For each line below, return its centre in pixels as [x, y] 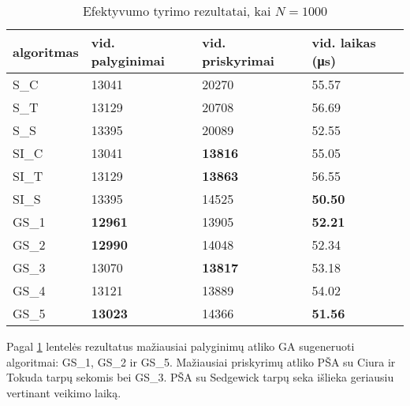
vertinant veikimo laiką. [64, 392]
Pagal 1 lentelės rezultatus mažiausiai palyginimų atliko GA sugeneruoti [181, 346]
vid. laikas [344, 42]
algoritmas [46, 51]
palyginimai [128, 60]
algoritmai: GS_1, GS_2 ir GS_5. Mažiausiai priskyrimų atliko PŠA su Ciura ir [201, 361]
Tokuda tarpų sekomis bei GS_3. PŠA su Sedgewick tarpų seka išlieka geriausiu [200, 377]
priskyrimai [238, 60]
